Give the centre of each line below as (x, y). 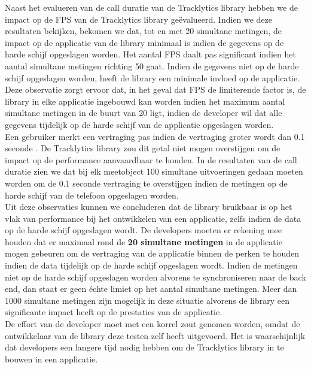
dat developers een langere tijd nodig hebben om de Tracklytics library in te (144, 347)
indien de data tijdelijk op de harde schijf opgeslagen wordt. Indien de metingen (151, 265)
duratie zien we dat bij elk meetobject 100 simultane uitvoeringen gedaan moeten (154, 171)
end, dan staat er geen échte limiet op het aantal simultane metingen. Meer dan (151, 289)
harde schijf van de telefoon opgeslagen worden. (92, 195)
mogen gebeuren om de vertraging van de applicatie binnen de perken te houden (152, 253)
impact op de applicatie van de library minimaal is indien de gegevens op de (144, 42)
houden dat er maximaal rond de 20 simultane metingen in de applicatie (144, 241)
